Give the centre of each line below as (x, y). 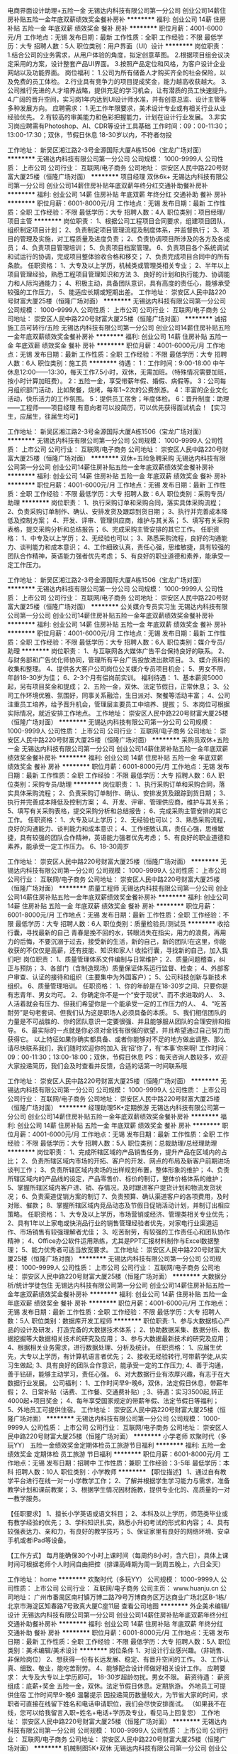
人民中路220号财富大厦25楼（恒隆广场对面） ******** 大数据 (130, 1276)
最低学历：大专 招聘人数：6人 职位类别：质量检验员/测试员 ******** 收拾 (123, 924)
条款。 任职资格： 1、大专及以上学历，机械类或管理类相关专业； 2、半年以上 (119, 265)
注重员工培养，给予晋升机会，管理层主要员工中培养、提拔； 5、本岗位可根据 (119, 704)
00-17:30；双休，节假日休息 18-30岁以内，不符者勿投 (93, 135)
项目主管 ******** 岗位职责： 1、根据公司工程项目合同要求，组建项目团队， (118, 221)
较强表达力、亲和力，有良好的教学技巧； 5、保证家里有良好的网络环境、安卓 (119, 1531)
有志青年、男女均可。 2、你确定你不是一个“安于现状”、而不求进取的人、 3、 (118, 995)
